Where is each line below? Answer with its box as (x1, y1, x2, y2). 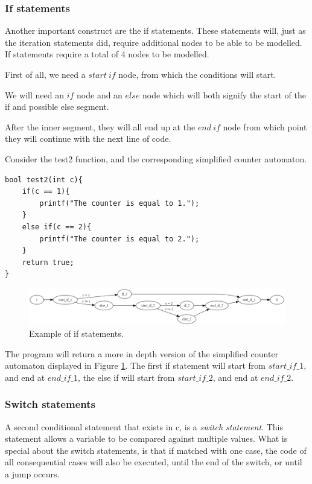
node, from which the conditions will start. (118, 68, 276, 80)
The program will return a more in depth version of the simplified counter (5, 347, 279, 360)
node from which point (223, 120, 307, 133)
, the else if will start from (78, 371, 175, 383)
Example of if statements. (29, 326, 124, 339)
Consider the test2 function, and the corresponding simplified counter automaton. (5, 152, 307, 165)
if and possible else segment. (5, 100, 109, 113)
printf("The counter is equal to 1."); (39, 199, 200, 208)
